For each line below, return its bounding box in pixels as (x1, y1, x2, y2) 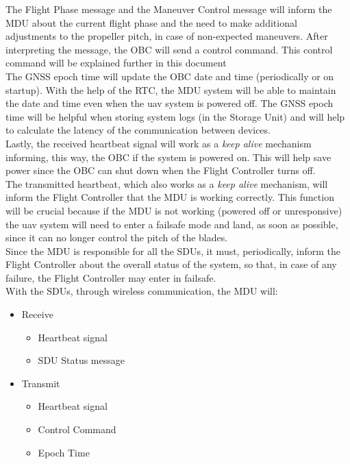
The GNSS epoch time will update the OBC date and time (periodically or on (5, 69, 334, 83)
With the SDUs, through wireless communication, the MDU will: (5, 284, 278, 298)
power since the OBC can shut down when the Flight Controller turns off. (5, 163, 316, 178)
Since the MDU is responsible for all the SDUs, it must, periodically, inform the (5, 243, 341, 258)
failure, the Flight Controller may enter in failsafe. (5, 270, 216, 284)
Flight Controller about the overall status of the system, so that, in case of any (5, 257, 337, 271)
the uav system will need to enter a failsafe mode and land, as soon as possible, (5, 217, 338, 231)
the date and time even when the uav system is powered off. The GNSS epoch (5, 96, 334, 110)
